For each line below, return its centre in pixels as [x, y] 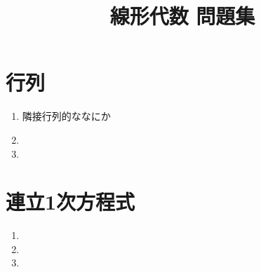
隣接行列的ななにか [66, 116]
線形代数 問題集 [182, 16]
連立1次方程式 [71, 202]
